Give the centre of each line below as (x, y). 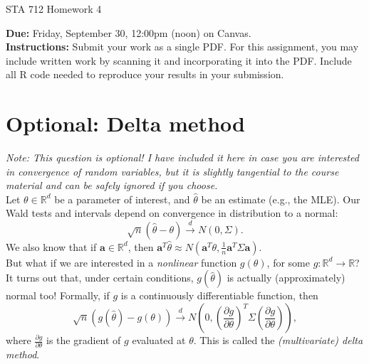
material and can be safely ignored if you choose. (112, 185)
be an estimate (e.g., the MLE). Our (281, 199)
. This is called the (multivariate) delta (278, 340)
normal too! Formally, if (58, 295)
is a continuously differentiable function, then (219, 295)
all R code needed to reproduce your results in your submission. (145, 74)
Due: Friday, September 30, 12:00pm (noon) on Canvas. (129, 32)
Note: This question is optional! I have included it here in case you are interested (182, 157)
